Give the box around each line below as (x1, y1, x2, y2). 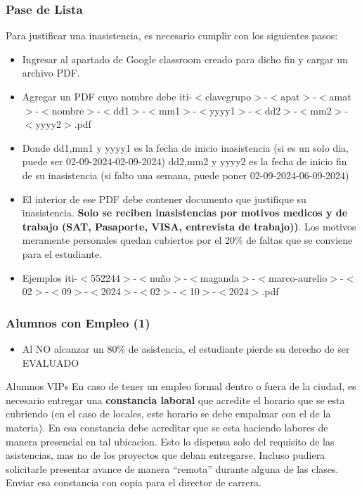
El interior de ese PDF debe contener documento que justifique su (22, 191, 306, 206)
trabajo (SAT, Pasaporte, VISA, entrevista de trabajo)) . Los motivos (22, 219, 356, 233)
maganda (200, 270, 240, 285)
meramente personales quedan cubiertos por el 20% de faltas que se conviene (22, 233, 353, 247)
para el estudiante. (22, 246, 103, 261)
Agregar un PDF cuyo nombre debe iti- (22, 89, 193, 103)
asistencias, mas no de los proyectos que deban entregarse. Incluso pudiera (6, 448, 325, 462)
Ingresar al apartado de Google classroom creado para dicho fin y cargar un (22, 51, 348, 66)
